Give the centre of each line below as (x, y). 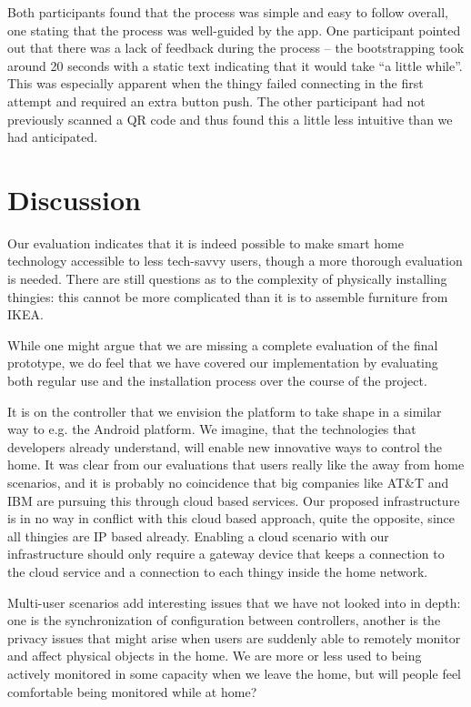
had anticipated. (53, 137)
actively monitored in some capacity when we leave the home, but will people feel (234, 673)
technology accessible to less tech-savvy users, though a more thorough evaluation (235, 261)
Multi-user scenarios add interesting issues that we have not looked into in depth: (234, 602)
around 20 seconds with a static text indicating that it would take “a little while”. (235, 65)
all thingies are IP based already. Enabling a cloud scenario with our (198, 535)
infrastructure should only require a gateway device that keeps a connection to (226, 554)
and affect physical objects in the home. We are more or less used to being (215, 656)
